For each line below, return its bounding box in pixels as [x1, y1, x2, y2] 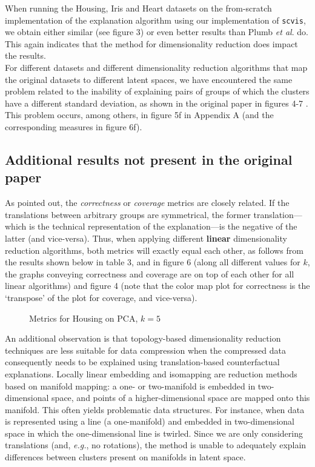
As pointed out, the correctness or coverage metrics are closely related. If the [5, 196, 290, 209]
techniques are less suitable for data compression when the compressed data [5, 343, 286, 356]
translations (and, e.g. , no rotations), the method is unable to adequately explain [5, 439, 307, 451]
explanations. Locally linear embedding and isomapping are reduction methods [5, 367, 297, 380]
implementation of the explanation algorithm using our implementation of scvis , [5, 13, 306, 26]
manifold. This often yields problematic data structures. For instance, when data [5, 403, 305, 416]
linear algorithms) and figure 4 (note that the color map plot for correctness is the [5, 279, 310, 292]
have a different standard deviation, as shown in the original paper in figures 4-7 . [5, 96, 308, 109]
